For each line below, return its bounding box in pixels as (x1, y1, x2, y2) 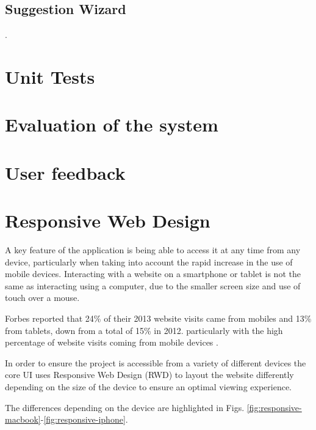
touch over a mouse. (5, 291, 80, 304)
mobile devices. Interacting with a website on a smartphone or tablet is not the (5, 267, 301, 280)
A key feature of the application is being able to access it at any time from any (5, 243, 301, 256)
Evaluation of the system (5, 112, 218, 137)
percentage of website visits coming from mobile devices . (5, 336, 218, 349)
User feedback (5, 160, 126, 185)
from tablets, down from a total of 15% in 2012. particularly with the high (5, 324, 283, 336)
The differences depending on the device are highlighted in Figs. (5, 401, 245, 413)
